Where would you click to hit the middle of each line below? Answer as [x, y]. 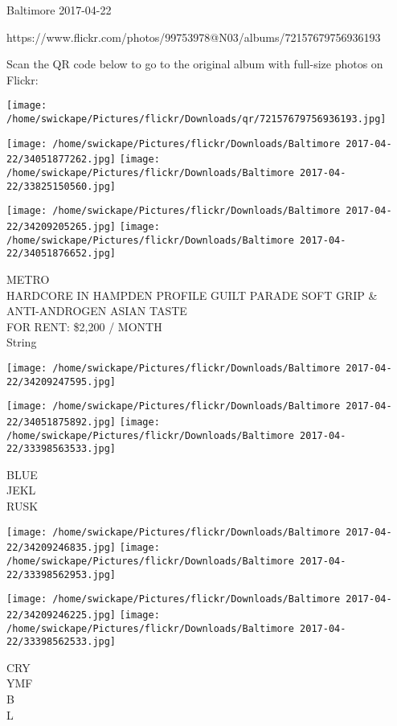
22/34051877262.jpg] [61, 160]
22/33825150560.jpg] [61, 186]
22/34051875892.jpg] [61, 422]
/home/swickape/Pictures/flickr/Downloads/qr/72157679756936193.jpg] [196, 119]
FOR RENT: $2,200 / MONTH [84, 326]
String [22, 342]
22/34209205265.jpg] [61, 226]
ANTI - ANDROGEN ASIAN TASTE [97, 311]
